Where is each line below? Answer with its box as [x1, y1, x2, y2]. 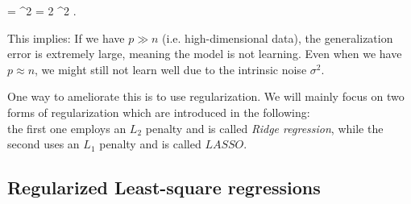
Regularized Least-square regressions [7, 175, 321, 200]
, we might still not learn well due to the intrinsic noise [35, 60, 307, 77]
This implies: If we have [7, 29, 125, 46]
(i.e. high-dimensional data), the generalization [162, 29, 393, 46]
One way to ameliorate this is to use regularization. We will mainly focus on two [7, 88, 405, 105]
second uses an [7, 135, 80, 152]
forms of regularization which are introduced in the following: [7, 103, 310, 120]
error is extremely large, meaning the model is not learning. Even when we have [7, 45, 402, 62]
